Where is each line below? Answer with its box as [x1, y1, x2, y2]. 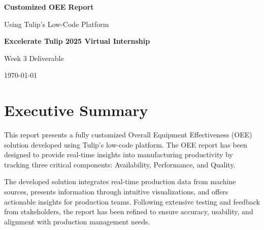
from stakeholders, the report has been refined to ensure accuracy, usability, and [4, 206, 253, 217]
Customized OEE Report [4, 2, 94, 12]
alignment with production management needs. [4, 216, 150, 226]
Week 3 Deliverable [4, 52, 64, 63]
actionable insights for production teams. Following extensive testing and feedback [4, 196, 260, 207]
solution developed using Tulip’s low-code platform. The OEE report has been [4, 139, 247, 150]
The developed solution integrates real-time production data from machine [4, 176, 236, 187]
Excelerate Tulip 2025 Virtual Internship [4, 36, 150, 46]
